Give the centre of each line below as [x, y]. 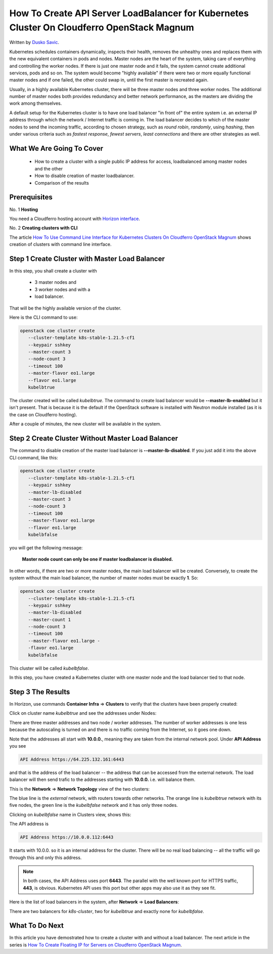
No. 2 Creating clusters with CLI [43, 228]
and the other [49, 168]
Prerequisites [31, 197]
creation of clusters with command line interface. [60, 244]
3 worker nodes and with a [62, 289]
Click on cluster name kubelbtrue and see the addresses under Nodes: [83, 713]
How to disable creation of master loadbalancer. [85, 176]
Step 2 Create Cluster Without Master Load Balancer [94, 438]
